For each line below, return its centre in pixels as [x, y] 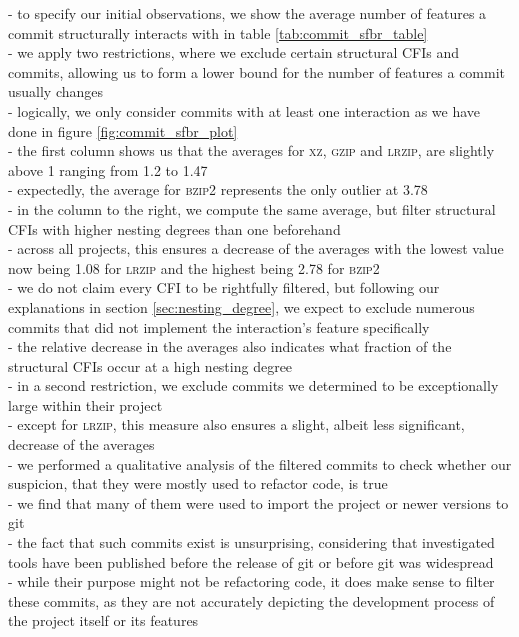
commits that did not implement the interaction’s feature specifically [219, 326]
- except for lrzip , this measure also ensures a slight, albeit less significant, [236, 424]
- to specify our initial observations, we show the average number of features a [247, 13]
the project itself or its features [103, 620]
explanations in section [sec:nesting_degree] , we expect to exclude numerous [241, 306]
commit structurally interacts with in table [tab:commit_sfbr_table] [218, 32]
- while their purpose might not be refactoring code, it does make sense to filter [251, 581]
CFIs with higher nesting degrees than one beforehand [174, 228]
